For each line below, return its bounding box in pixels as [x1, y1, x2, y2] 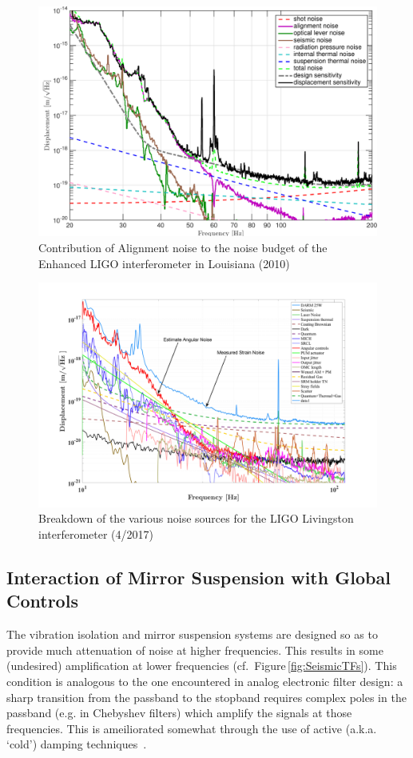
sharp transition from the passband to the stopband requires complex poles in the [6, 688, 407, 705]
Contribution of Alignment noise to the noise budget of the [38, 239, 328, 255]
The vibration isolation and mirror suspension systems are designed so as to [6, 626, 378, 643]
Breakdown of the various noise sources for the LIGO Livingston [38, 510, 354, 527]
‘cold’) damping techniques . [6, 736, 147, 752]
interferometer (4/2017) [38, 526, 154, 543]
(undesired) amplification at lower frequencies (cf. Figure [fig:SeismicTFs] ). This [6, 657, 397, 674]
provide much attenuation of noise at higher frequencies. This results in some [6, 641, 383, 658]
